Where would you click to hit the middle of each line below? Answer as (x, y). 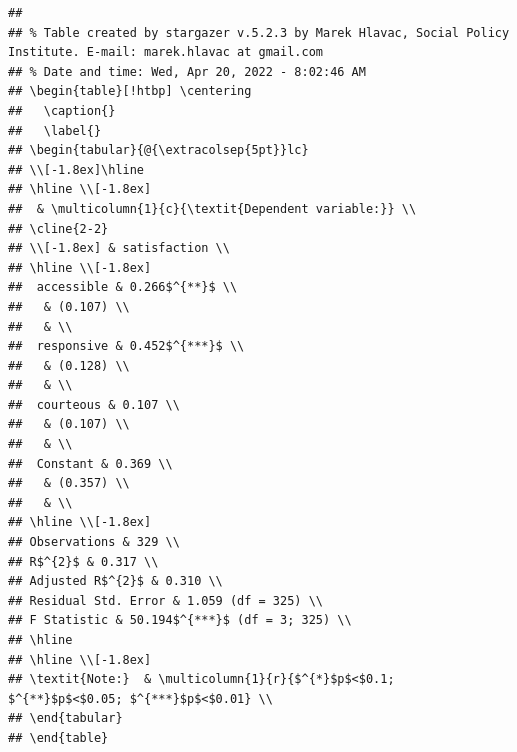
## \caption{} (62, 110)
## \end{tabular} (65, 718)
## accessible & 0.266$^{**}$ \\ (123, 287)
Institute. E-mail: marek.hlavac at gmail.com (165, 52)
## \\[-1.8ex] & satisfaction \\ (119, 248)
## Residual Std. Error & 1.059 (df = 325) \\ (165, 600)
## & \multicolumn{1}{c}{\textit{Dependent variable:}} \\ (212, 208)
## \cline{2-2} (58, 228)
